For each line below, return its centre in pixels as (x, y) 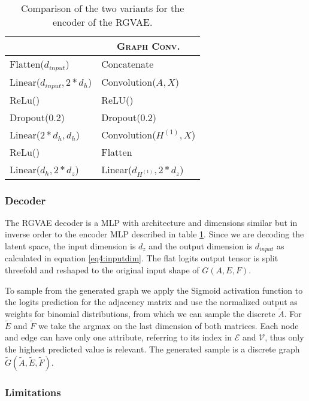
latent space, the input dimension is (70, 245)
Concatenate (128, 64)
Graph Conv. (148, 46)
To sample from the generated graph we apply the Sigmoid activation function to (154, 290)
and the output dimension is (201, 245)
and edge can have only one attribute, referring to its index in (119, 337)
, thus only (284, 337)
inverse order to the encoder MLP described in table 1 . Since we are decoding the (154, 234)
